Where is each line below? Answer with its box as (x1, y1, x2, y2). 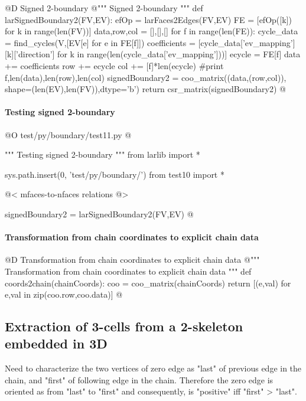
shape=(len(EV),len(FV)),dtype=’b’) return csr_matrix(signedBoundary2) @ (5, 83, 286, 95)
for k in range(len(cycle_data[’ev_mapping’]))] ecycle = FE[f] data (57, 48, 301, 60)
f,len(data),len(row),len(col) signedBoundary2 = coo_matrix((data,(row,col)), (5, 71, 287, 83)
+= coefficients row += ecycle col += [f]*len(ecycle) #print (5, 59, 224, 71)
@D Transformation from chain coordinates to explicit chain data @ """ (5, 253, 260, 266)
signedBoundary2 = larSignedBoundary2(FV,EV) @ (5, 207, 194, 220)
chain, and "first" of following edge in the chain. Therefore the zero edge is (5, 373, 274, 386)
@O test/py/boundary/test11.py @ (5, 128, 132, 141)
